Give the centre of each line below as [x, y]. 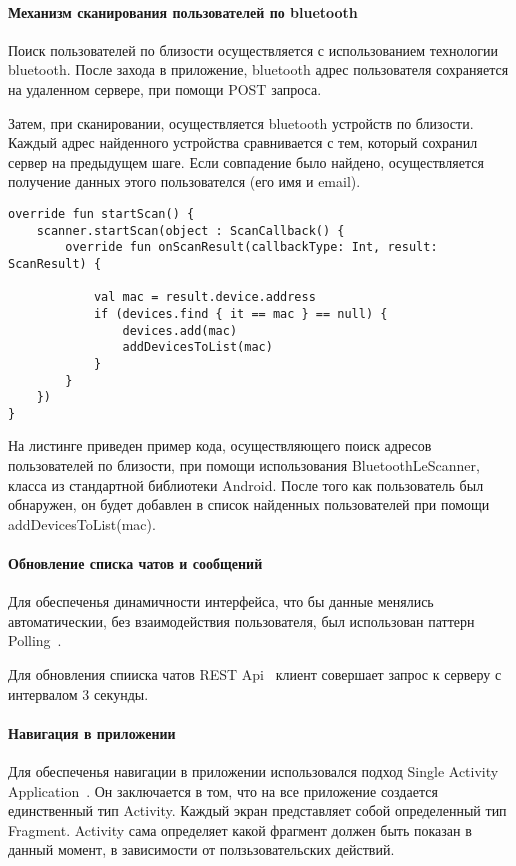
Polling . [35, 640]
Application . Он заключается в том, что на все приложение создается [223, 790]
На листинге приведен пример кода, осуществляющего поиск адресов [220, 445]
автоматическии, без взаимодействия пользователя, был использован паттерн [241, 620]
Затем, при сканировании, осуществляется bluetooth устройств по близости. [241, 122]
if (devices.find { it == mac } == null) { [240, 313]
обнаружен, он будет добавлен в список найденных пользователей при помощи [249, 504]
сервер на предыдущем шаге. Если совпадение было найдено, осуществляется [246, 161]
